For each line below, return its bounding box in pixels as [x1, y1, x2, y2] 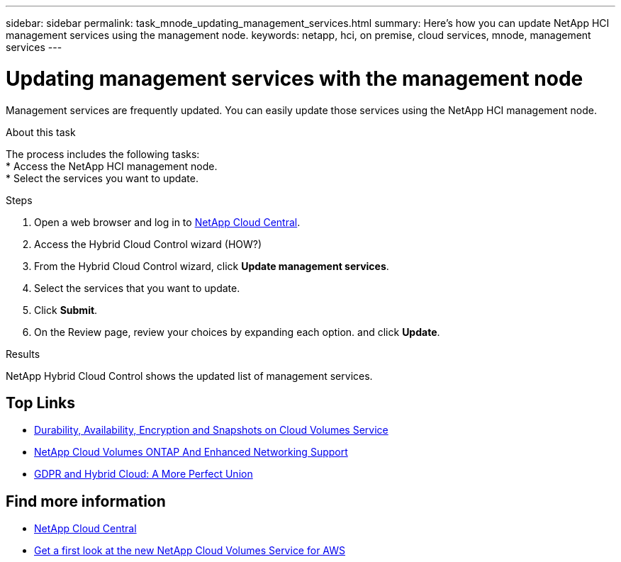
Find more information [6, 492, 166, 510]
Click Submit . [34, 303, 98, 316]
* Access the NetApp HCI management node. [6, 159, 218, 172]
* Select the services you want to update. [6, 172, 198, 184]
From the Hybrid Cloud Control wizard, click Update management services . [34, 259, 389, 272]
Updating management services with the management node [6, 66, 583, 91]
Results [6, 347, 40, 360]
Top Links [6, 393, 76, 412]
